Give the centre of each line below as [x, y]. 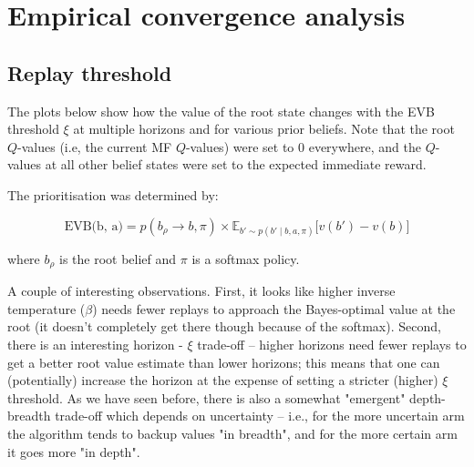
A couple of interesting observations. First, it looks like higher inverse [201, 291]
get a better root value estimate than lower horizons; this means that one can [224, 362]
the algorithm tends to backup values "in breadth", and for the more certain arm [232, 433]
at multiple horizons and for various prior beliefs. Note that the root [264, 129]
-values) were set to [240, 146]
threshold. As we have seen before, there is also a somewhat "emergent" [206, 397]
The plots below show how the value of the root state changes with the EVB [221, 111]
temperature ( [46, 308]
